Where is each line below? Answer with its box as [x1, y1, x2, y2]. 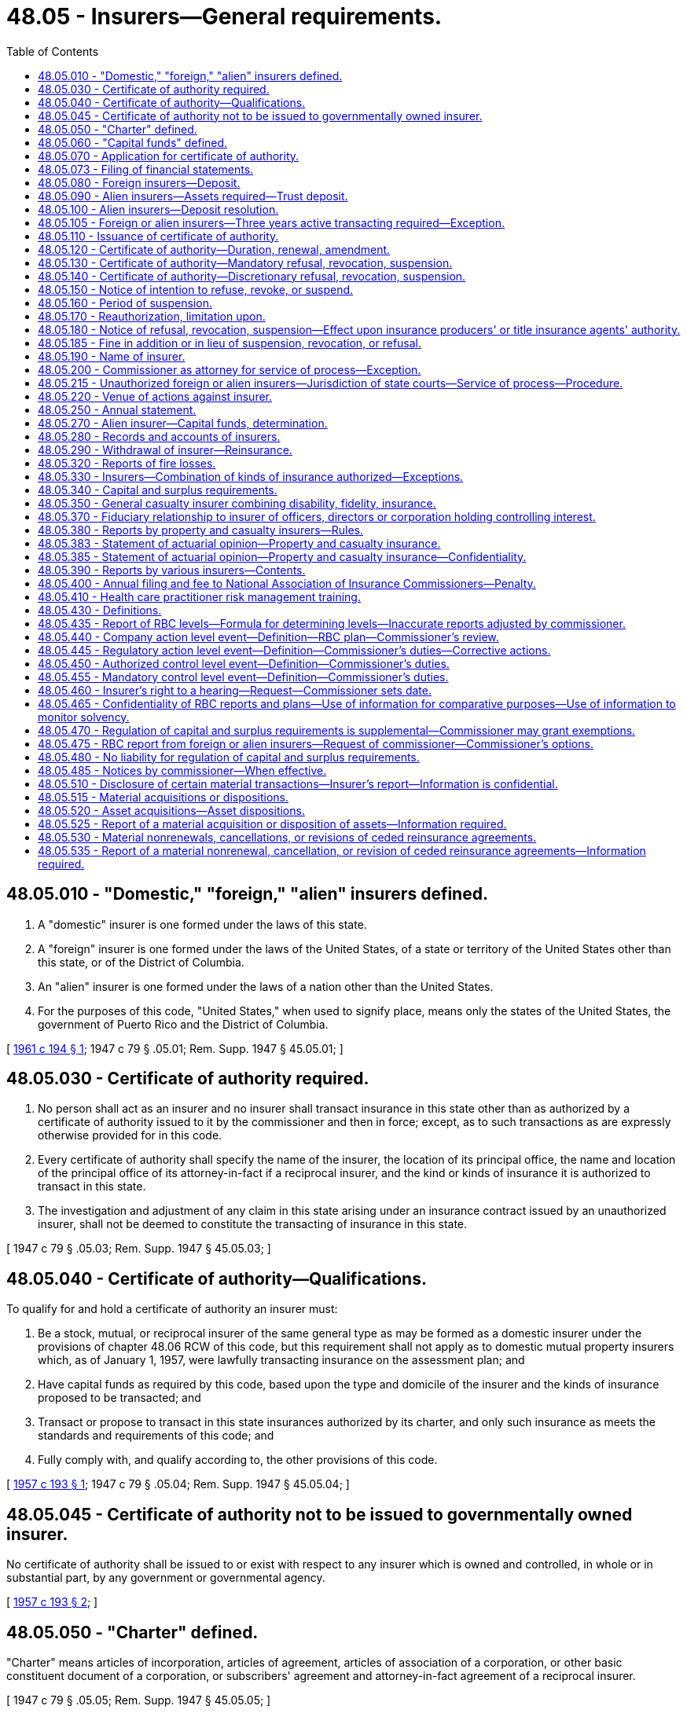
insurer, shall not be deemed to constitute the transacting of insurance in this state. [38, 1217, 468, 1231]
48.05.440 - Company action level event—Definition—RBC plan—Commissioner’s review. [38, 629, 499, 644]
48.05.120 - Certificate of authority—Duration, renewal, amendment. [38, 242, 391, 256]
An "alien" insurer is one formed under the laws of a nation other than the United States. [38, 979, 494, 993]
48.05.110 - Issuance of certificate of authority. [38, 229, 279, 243]
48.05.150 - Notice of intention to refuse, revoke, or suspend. [38, 282, 354, 296]
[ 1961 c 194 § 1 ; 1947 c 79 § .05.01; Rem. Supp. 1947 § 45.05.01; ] [6, 1041, 343, 1055]
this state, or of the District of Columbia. [38, 955, 244, 969]
